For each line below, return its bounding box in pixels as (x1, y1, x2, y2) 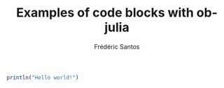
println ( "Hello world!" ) (6, 74, 79, 81)
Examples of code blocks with (16, 5, 194, 21)
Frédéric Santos (94, 42, 140, 51)
